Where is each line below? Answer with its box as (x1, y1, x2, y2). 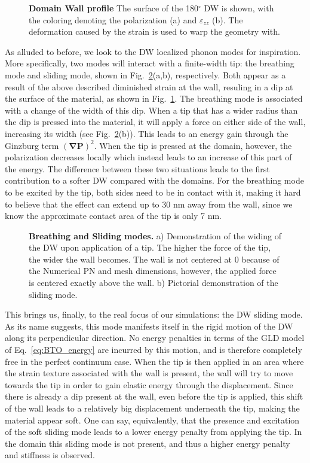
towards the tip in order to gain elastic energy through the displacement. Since (5, 378, 293, 391)
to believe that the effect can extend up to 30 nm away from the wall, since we (5, 197, 293, 210)
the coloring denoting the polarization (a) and (29, 13, 197, 26)
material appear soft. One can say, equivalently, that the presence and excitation (5, 413, 300, 426)
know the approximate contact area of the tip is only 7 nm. (5, 209, 222, 222)
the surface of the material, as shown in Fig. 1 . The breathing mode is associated (5, 92, 303, 105)
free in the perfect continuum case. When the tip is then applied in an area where (5, 355, 304, 367)
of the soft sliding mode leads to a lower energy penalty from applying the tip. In (5, 425, 302, 438)
